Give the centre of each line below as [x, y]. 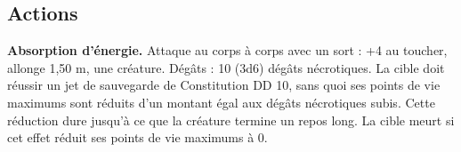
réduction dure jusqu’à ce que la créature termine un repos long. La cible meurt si [231, 120]
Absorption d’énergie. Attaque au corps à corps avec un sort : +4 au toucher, [227, 50]
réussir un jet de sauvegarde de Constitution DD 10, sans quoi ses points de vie [224, 85]
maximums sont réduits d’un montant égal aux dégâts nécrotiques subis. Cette [221, 102]
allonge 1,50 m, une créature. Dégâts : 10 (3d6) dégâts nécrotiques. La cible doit [226, 67]
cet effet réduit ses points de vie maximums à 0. [137, 137]
